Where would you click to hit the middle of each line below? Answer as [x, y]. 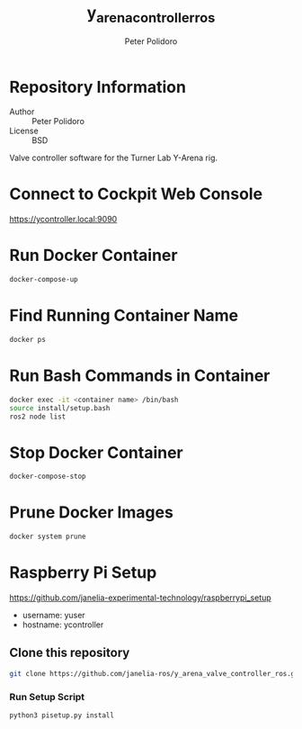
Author [22, 112]
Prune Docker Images [91, 513]
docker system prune [48, 537]
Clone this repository [70, 653]
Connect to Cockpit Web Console [136, 194]
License [24, 131]
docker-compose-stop [48, 477]
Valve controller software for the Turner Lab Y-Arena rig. [114, 158]
